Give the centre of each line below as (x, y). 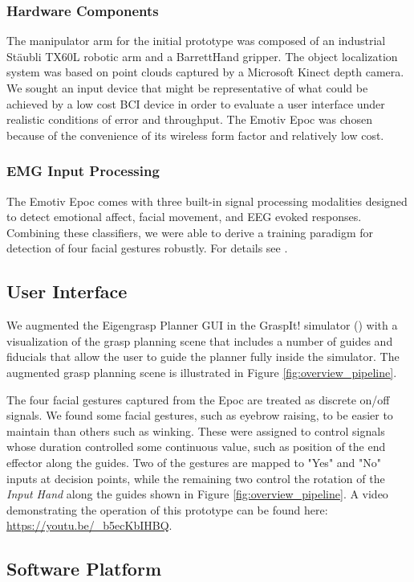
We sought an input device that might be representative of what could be (187, 88)
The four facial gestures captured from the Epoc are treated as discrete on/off (198, 399)
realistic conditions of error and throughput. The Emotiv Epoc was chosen (189, 119)
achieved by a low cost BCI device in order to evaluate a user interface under (196, 103)
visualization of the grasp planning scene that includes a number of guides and (200, 340)
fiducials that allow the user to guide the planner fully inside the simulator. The (203, 357)
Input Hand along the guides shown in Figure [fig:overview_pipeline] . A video (197, 494)
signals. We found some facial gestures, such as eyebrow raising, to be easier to (200, 415)
